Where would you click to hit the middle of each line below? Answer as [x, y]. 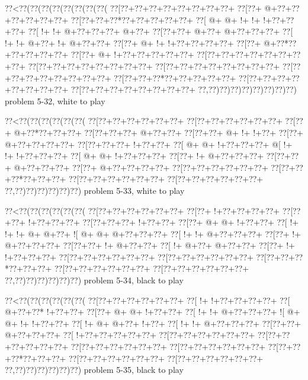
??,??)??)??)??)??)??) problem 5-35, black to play [94, 370]
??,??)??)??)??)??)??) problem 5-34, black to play [94, 280]
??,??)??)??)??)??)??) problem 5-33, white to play [95, 190]
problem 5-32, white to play [55, 100]
